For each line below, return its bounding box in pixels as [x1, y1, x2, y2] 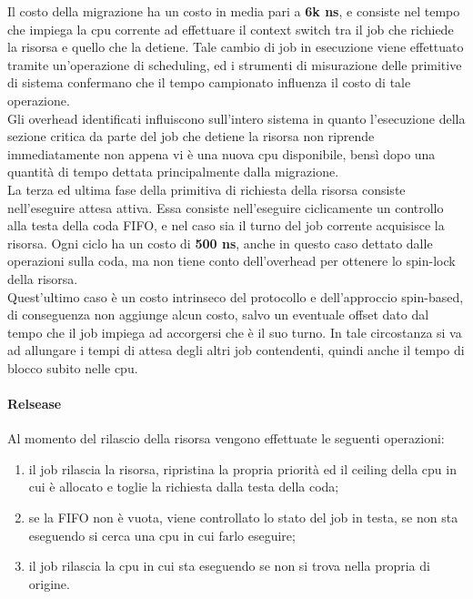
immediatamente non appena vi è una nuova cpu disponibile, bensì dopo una [7, 144, 436, 163]
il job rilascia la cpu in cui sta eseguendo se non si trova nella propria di [28, 556, 430, 575]
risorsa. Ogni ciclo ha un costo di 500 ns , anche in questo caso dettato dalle [7, 233, 433, 252]
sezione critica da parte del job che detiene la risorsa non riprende [7, 127, 375, 146]
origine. [28, 574, 70, 593]
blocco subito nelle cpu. [7, 358, 138, 377]
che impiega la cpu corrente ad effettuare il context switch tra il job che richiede [7, 19, 454, 38]
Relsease [7, 394, 62, 413]
